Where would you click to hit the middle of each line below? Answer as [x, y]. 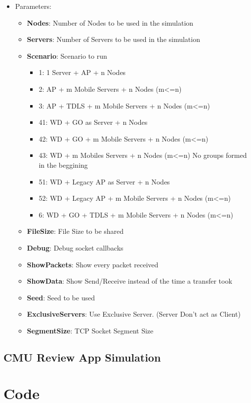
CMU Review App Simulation [82, 357]
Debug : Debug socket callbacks [75, 247]
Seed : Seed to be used [61, 297]
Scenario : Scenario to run [67, 55]
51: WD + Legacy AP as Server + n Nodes [104, 181]
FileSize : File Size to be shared [75, 231]
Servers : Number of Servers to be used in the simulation [113, 39]
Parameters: [33, 6]
